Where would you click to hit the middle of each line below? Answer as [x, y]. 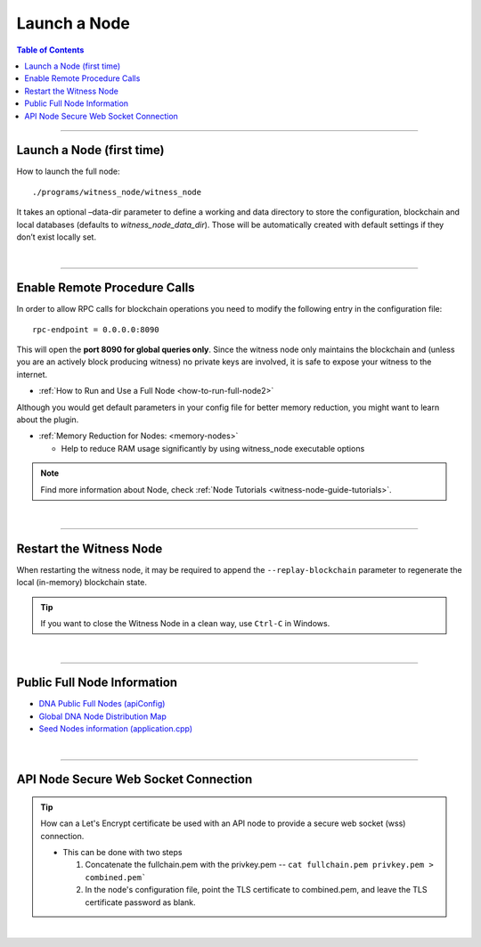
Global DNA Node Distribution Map [102, 716]
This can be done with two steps [122, 853]
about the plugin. [48, 420]
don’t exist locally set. [57, 237]
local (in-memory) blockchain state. [82, 583]
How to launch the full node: [68, 171]
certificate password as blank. [140, 902]
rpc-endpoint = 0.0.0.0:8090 [96, 329]
